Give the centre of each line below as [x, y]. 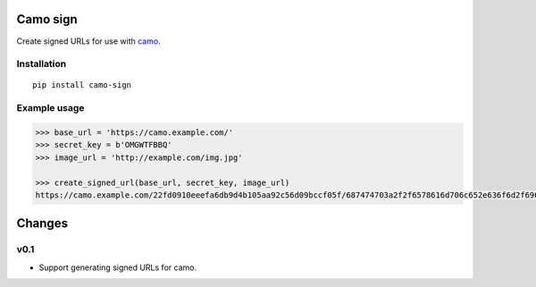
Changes [42, 224]
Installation [42, 64]
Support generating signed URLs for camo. [117, 267]
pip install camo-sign [82, 85]
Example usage [50, 108]
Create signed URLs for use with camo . [88, 41]
